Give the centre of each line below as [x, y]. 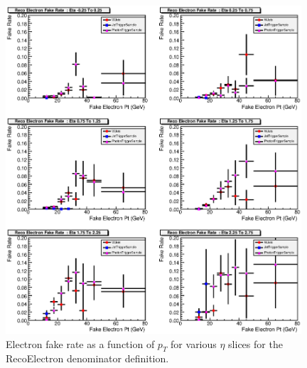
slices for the [255, 343]
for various [194, 343]
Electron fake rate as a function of [80, 343]
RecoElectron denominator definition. [87, 358]
